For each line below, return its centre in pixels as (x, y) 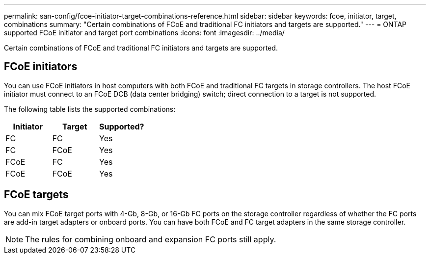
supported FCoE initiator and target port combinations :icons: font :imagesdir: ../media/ (144, 33)
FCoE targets (36, 195)
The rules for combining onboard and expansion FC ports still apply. (151, 239)
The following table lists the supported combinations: (90, 109)
